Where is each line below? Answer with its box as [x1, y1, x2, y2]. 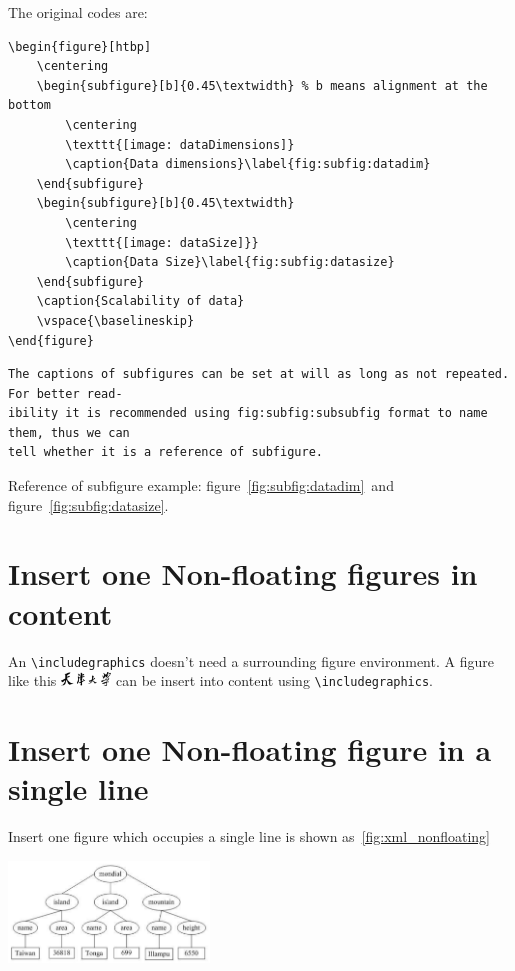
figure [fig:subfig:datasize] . [8, 494, 169, 515]
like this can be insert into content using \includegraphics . [8, 670, 433, 691]
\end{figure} [8, 333, 94, 348]
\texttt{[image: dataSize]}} [65, 235, 259, 250]
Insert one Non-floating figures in [8, 553, 478, 594]
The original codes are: [8, 2, 148, 22]
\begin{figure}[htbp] [8, 39, 152, 54]
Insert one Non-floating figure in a [8, 729, 492, 770]
